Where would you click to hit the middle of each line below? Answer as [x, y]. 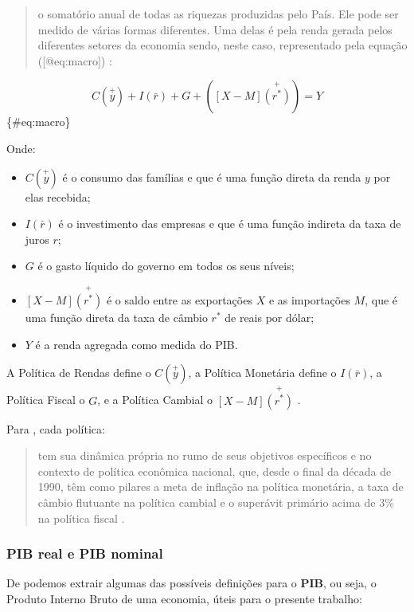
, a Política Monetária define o [262, 373]
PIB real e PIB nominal [85, 553]
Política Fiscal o [46, 400]
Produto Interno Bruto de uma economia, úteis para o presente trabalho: [184, 598]
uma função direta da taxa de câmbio [116, 318]
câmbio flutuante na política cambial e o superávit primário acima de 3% [216, 502]
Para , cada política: [56, 428]
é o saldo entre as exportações [179, 300]
